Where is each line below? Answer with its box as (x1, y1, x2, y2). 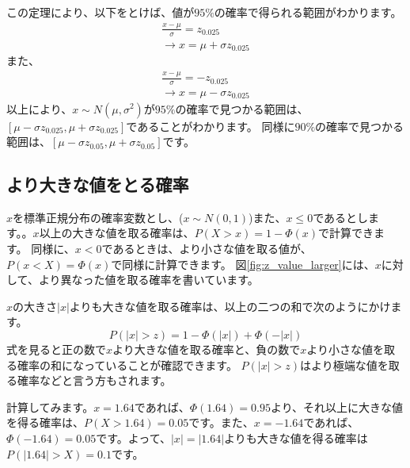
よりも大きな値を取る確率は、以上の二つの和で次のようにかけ (69, 297, 391, 314)
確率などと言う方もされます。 (17, 372, 172, 389)
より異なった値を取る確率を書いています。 (38, 271, 259, 288)
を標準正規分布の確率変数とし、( (13, 209, 184, 225)
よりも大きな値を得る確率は (224, 430, 368, 447)
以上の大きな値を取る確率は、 (39, 224, 195, 241)
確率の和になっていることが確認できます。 (17, 356, 237, 373)
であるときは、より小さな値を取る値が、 (101, 240, 312, 257)
